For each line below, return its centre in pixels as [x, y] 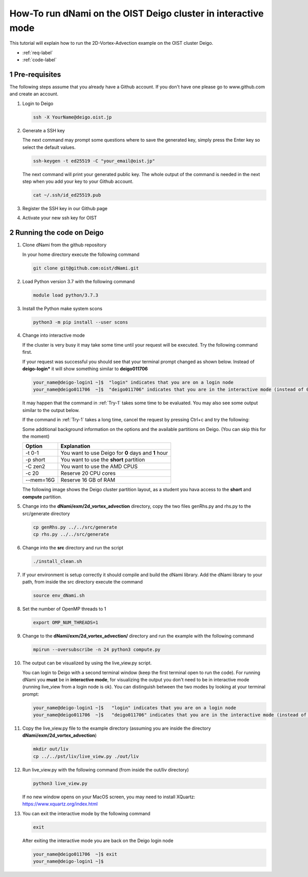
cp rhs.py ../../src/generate [71, 534]
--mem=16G [40, 480]
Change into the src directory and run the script [73, 547]
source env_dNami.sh [59, 596]
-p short [35, 460]
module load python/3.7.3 [66, 295]
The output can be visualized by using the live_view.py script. [87, 663]
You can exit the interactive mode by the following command [86, 813]
